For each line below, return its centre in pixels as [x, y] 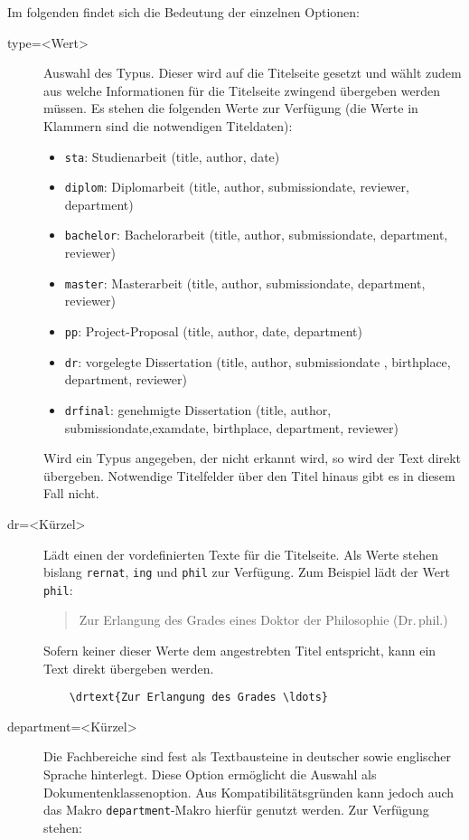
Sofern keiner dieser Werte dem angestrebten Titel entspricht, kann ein [240, 650]
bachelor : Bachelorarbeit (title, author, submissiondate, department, [256, 235]
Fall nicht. [71, 493]
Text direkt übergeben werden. [129, 668]
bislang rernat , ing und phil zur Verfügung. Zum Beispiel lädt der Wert [247, 572]
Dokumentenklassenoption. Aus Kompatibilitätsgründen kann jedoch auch [249, 792]
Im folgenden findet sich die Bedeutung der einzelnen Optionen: [183, 12]
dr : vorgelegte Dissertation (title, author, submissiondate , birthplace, [258, 361]
